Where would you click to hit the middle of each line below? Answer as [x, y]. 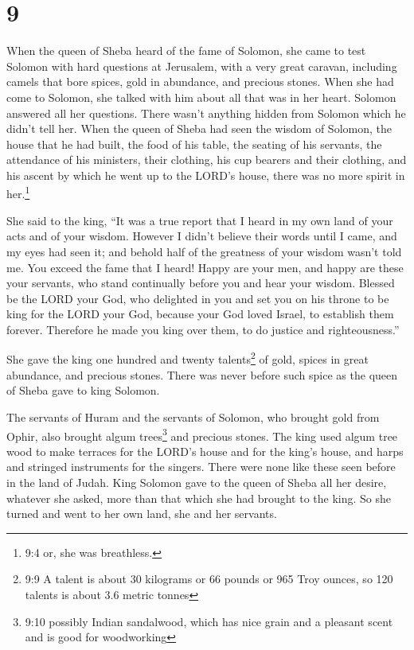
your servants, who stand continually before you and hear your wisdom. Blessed [201, 283]
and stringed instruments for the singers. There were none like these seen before [201, 467]
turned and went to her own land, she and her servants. [142, 514]
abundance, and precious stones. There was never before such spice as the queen [202, 374]
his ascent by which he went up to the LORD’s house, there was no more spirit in [206, 175]
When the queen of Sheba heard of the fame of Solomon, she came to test [186, 51]
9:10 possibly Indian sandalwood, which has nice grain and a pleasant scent [209, 621]
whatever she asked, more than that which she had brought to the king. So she [199, 498]
